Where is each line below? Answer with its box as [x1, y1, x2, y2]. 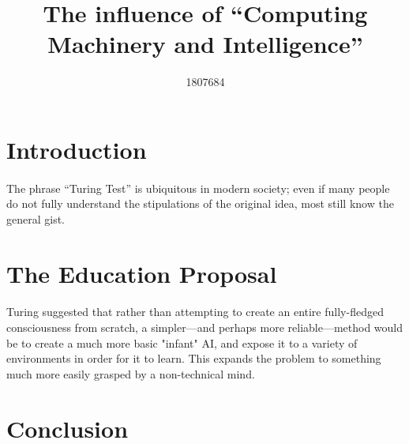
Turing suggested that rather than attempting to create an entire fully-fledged [6, 303, 384, 320]
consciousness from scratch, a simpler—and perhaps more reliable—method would [6, 319, 403, 336]
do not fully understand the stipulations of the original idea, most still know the [6, 195, 394, 212]
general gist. [6, 210, 66, 227]
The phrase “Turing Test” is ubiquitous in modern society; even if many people [6, 179, 390, 196]
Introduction [6, 133, 147, 165]
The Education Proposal [6, 257, 277, 289]
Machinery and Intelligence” [47, 28, 363, 60]
